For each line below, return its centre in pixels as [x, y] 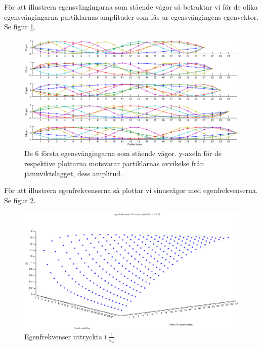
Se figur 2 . [20, 200]
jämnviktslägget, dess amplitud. [73, 173]
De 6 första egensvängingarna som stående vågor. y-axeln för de [123, 153]
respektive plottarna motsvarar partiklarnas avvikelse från [114, 163]
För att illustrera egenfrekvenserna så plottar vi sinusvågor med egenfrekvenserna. [131, 190]
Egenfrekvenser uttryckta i [65, 336]
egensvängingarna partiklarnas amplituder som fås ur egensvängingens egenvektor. [132, 16]
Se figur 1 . [20, 27]
